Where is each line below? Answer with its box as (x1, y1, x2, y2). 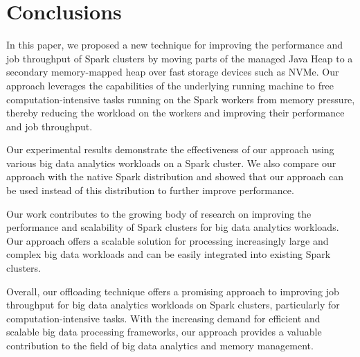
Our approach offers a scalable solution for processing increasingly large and (6, 233, 329, 247)
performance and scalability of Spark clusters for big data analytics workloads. (6, 220, 339, 234)
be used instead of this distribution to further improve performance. (6, 183, 294, 198)
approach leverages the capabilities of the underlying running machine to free (6, 78, 334, 92)
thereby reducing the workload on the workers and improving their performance (6, 105, 345, 120)
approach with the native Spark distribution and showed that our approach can (6, 169, 343, 184)
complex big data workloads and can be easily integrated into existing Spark (6, 247, 331, 261)
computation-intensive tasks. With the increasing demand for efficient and (6, 311, 321, 325)
